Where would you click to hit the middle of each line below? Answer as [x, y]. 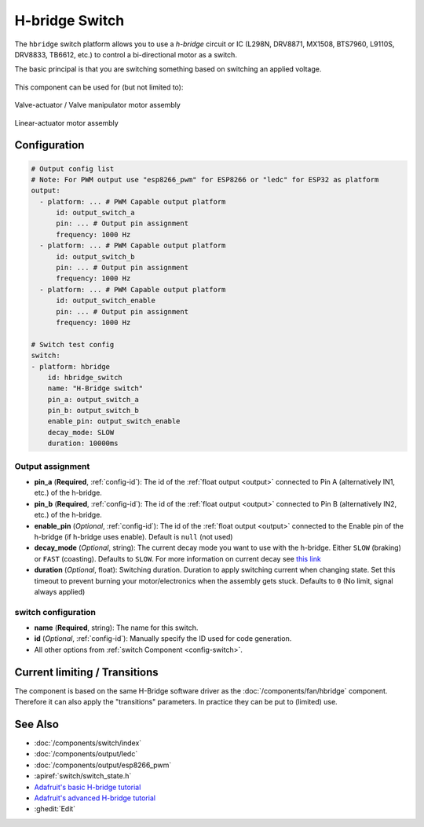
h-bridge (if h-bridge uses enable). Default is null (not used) [133, 536]
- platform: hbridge [70, 366]
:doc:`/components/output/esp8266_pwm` [103, 765]
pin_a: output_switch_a [93, 399]
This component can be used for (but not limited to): [99, 87]
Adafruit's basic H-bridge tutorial [88, 787]
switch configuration [55, 612]
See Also [37, 724]
